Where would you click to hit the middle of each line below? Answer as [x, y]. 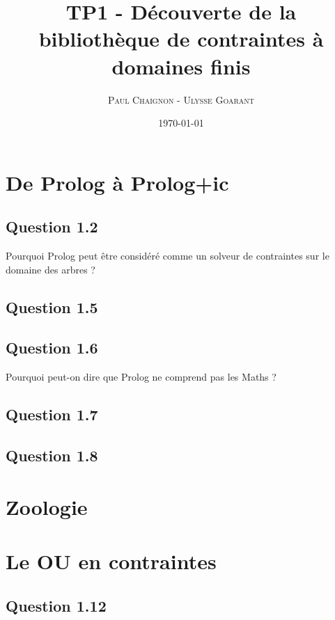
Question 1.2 [52, 226]
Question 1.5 [52, 307]
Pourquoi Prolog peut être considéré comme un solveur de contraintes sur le [167, 256]
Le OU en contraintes [111, 561]
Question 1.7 [52, 414]
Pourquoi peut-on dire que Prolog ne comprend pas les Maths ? [141, 377]
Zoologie [47, 506]
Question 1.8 [52, 455]
